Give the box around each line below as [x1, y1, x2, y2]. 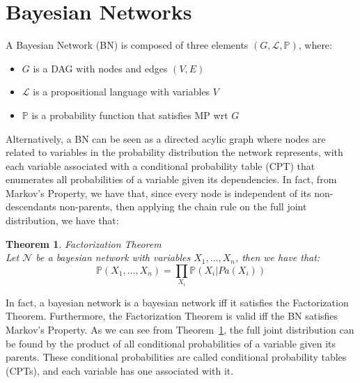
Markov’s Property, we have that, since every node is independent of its [6, 185, 311, 200]
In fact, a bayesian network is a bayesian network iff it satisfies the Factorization [6, 295, 349, 309]
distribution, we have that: [6, 213, 119, 228]
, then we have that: [235, 250, 320, 265]
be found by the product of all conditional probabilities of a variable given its [6, 336, 336, 350]
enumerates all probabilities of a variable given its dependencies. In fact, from [6, 172, 337, 187]
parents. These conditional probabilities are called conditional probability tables [6, 350, 347, 364]
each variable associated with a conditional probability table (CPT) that [6, 158, 315, 173]
